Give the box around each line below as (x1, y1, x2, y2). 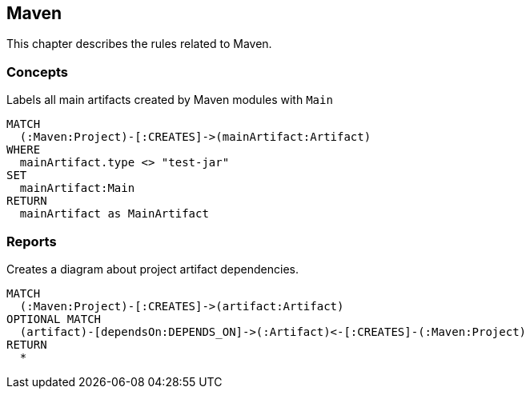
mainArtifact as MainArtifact (19, 207, 209, 221)
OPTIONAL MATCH (6, 312, 102, 325)
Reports (6, 233, 57, 249)
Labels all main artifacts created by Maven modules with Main (6, 93, 333, 107)
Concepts (6, 63, 69, 80)
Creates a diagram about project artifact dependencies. (6, 261, 299, 276)
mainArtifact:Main (19, 182, 135, 195)
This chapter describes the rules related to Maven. (6, 37, 272, 51)
